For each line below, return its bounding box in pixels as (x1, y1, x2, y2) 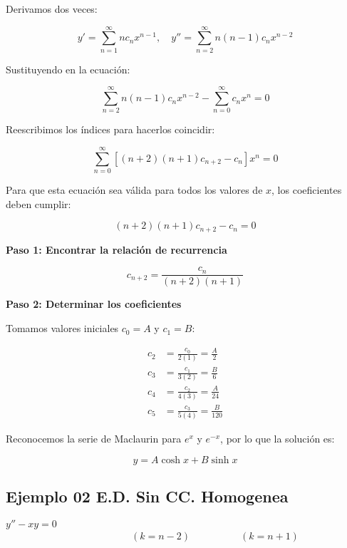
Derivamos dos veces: (6, 1, 98, 16)
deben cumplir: (6, 196, 71, 211)
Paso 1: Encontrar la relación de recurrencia (6, 242, 227, 257)
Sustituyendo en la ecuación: (6, 61, 130, 76)
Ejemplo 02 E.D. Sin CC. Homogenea (6, 485, 289, 507)
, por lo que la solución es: (220, 431, 335, 446)
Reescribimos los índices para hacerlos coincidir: (6, 122, 215, 137)
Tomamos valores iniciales (6, 321, 119, 336)
